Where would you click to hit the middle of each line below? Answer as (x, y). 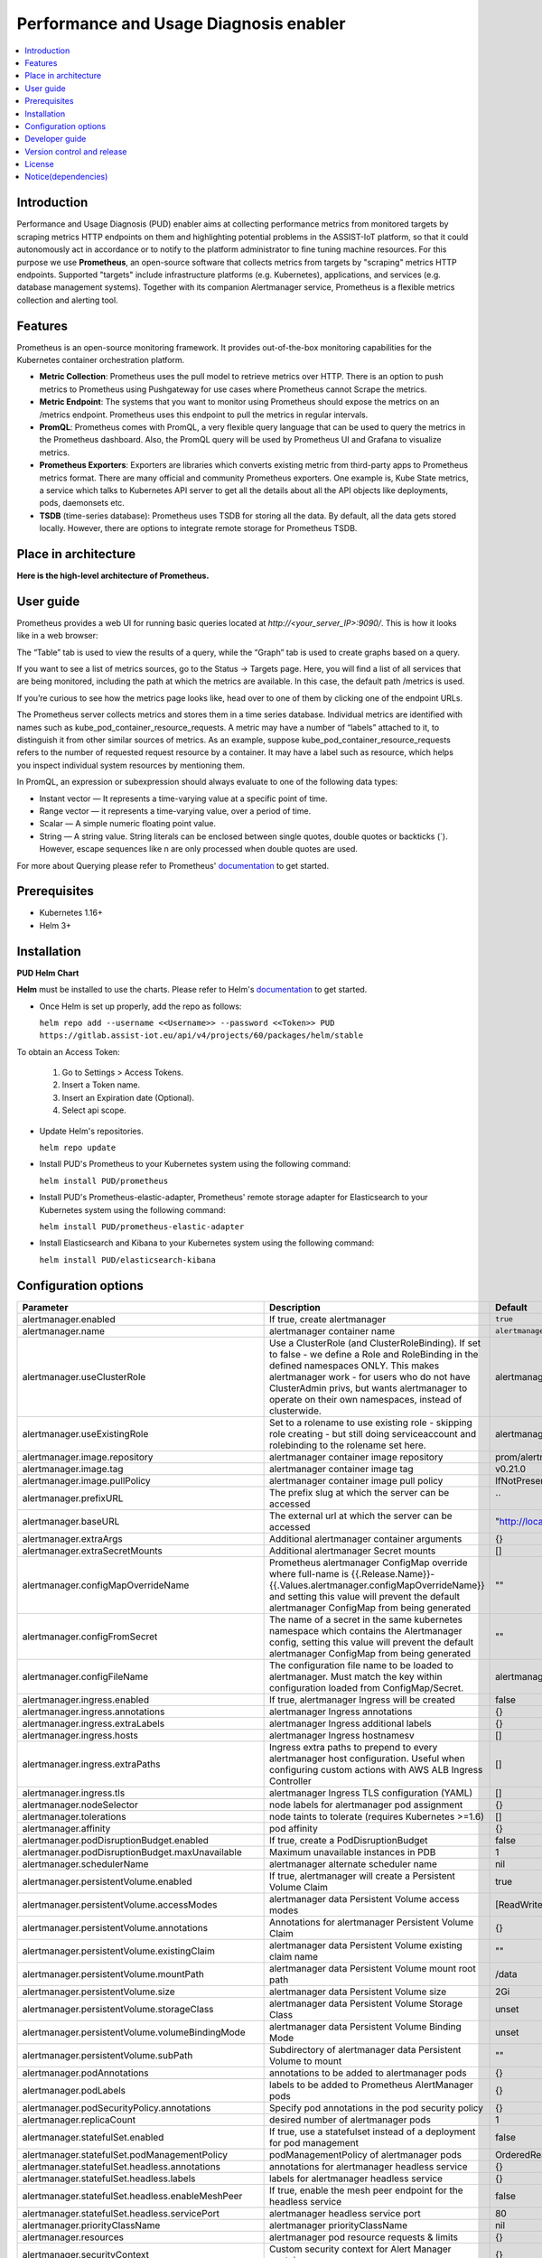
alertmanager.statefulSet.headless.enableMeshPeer (132, 2196)
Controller (290, 1781)
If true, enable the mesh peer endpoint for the (367, 2190)
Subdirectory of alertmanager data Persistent (365, 2049)
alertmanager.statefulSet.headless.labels (109, 2179)
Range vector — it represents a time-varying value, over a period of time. (175, 811)
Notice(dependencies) (66, 177)
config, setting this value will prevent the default (372, 1642)
